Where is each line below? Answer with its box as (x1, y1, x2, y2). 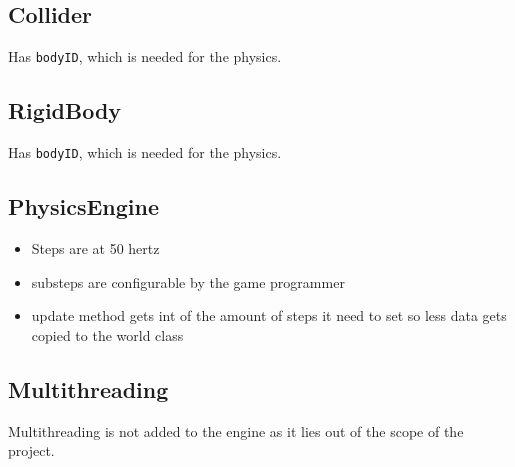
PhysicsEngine (8, 191, 160, 222)
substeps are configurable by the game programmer (31, 271, 345, 292)
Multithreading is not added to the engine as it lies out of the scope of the (8, 420, 464, 441)
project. (8, 440, 55, 461)
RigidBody (8, 95, 122, 126)
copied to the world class (31, 324, 184, 345)
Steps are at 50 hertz (31, 237, 160, 258)
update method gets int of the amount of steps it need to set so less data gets (31, 305, 507, 326)
